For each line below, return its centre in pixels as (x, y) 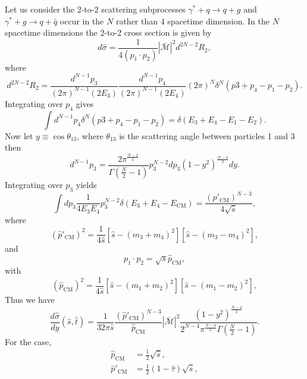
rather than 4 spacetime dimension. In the (192, 21)
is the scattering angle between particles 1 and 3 (207, 135)
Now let (19, 135)
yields (86, 184)
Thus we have (30, 300)
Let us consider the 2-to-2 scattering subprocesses (95, 9)
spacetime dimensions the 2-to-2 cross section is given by (108, 32)
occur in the (82, 21)
